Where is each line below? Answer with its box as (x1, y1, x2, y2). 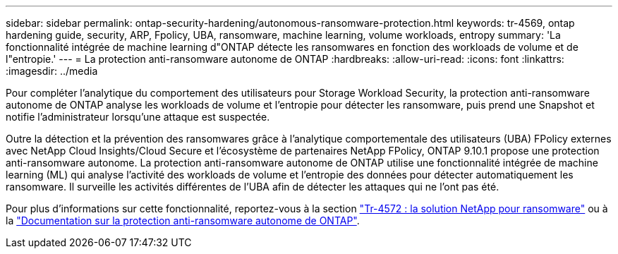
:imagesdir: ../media (6, 65, 98, 77)
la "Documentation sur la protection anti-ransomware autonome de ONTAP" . (6, 214, 360, 226)
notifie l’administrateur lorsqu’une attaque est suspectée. (6, 111, 270, 123)
